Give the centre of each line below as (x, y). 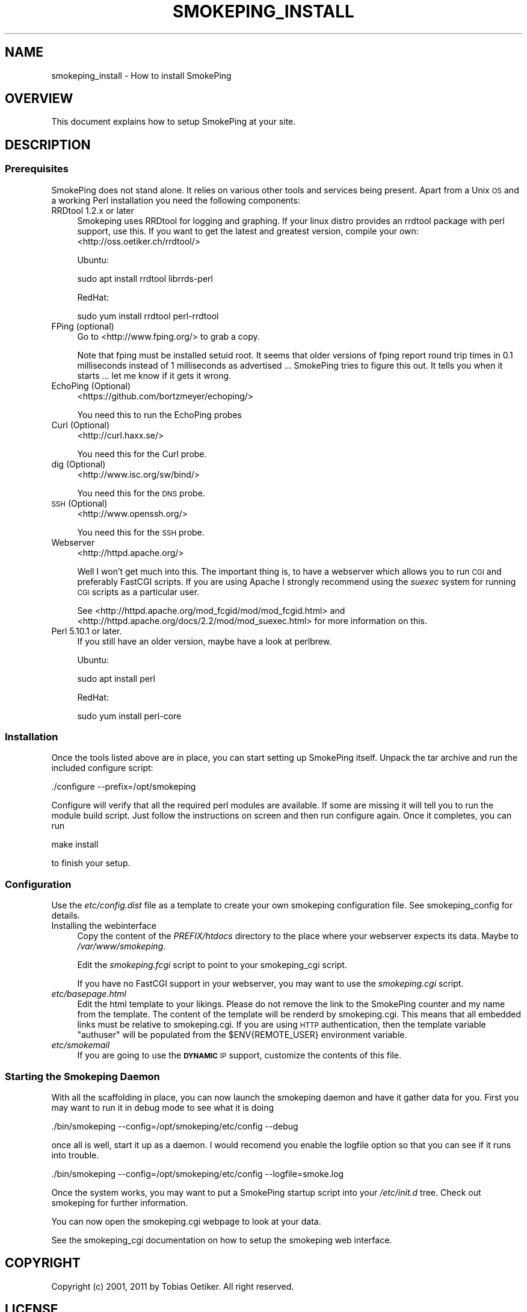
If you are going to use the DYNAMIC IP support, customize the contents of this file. (239, 1055)
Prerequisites (37, 169)
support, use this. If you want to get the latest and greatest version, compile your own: (248, 231)
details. (66, 916)
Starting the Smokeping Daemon (82, 1076)
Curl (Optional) (81, 425)
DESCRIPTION (48, 145)
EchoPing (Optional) (91, 386)
